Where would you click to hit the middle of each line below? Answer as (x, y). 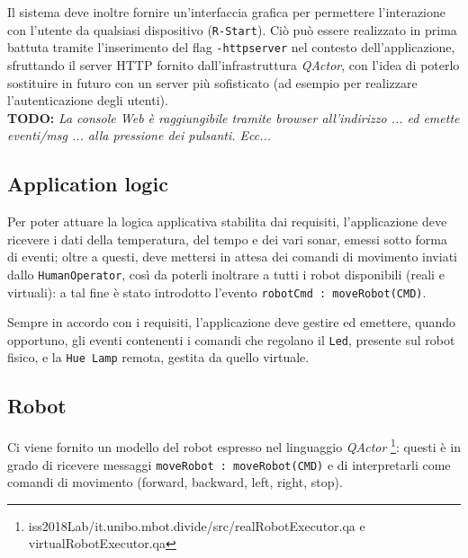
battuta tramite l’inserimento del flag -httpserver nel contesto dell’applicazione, (231, 47)
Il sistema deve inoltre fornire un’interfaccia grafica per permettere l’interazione (227, 12)
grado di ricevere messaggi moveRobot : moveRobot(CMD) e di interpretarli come (229, 464)
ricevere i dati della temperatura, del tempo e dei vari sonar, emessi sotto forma (227, 239)
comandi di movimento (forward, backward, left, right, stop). (175, 482)
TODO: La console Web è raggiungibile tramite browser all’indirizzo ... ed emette (234, 117)
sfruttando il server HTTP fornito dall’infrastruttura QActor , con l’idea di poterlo (234, 64)
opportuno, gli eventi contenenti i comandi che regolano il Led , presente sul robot (231, 339)
